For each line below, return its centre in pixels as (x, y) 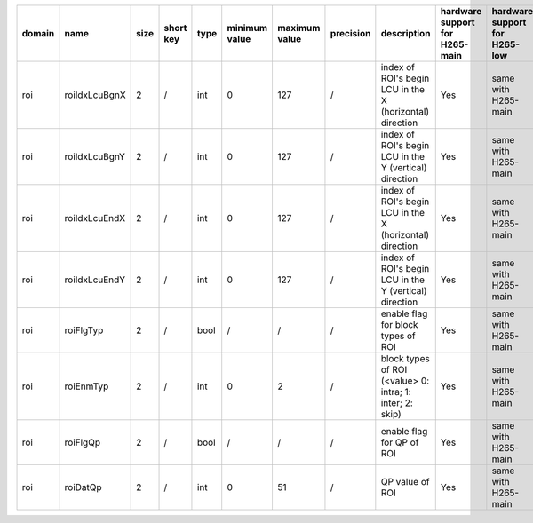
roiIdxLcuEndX (95, 218)
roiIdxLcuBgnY (95, 157)
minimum (247, 28)
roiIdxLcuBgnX (95, 95)
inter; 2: (397, 403)
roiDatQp (83, 487)
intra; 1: (396, 392)
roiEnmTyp (87, 386)
